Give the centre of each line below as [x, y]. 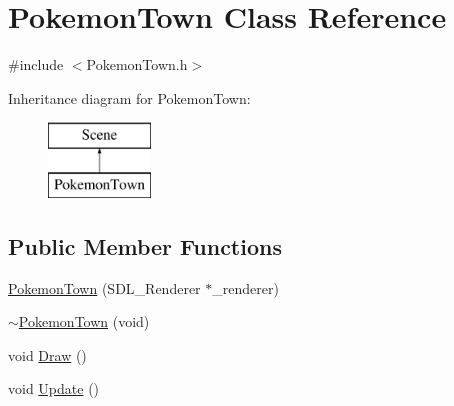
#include [36, 64]
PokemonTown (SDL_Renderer [104, 287]
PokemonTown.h [137, 64]
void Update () [54, 388]
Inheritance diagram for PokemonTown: [129, 97]
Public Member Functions [145, 245]
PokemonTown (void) [84, 321]
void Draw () [47, 354]
